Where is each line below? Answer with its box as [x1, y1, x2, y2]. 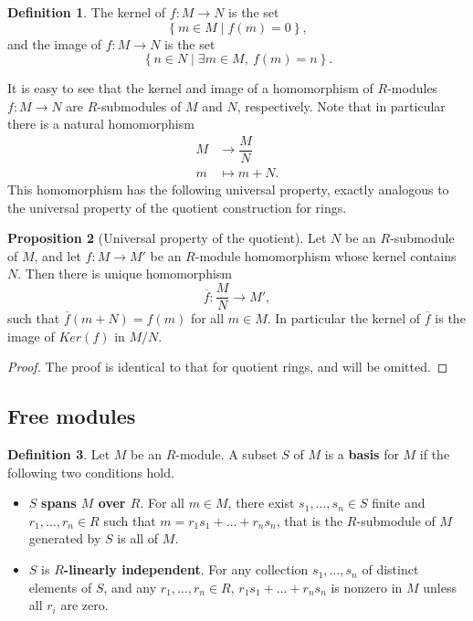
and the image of [7, 34, 102, 53]
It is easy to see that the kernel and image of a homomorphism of [7, 79, 373, 98]
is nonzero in [331, 577, 403, 596]
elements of [28, 577, 92, 596]
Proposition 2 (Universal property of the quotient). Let [7, 228, 327, 247]
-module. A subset [175, 445, 278, 464]
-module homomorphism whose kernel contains [194, 246, 457, 265]
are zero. [60, 595, 109, 615]
